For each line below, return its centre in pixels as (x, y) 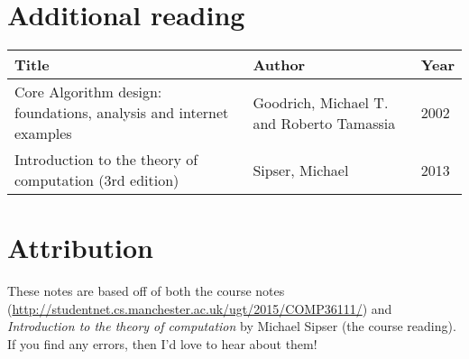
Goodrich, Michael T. (321, 102)
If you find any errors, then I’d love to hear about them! (162, 344)
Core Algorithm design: (88, 92)
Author (279, 65)
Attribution (80, 248)
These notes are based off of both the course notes (146, 291)
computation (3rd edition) (97, 180)
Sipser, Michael (301, 170)
